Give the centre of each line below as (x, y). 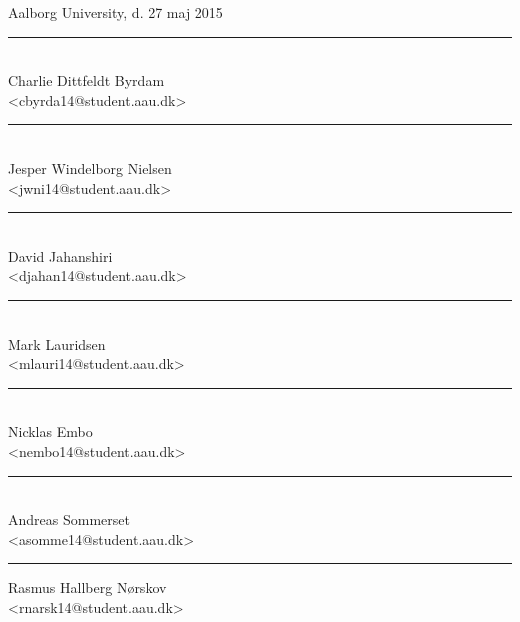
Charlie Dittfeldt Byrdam (86, 80)
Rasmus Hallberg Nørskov (87, 587)
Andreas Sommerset (69, 519)
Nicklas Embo (50, 431)
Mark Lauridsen (57, 343)
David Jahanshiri (60, 255)
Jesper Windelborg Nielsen (90, 167)
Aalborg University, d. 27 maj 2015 (115, 12)
